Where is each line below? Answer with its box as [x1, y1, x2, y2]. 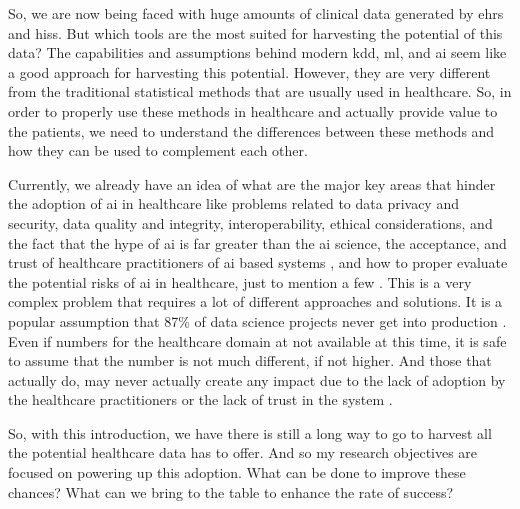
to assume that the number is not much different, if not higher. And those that [8, 350, 492, 371]
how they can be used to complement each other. [8, 140, 308, 161]
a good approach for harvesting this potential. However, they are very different [8, 61, 491, 82]
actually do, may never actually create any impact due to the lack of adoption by [8, 369, 506, 390]
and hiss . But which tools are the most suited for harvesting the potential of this [8, 22, 503, 43]
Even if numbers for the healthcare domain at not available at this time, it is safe [8, 330, 507, 351]
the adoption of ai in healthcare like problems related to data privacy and [8, 193, 459, 214]
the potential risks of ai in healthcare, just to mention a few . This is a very [8, 271, 472, 292]
